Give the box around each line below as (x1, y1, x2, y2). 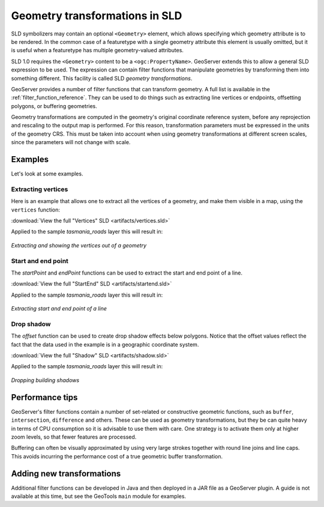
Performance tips (11, 392, 78, 402)
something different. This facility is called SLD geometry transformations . (11, 74, 193, 82)
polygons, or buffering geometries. (11, 102, 97, 109)
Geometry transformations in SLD (11, 9, 182, 22)
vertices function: (11, 206, 60, 213)
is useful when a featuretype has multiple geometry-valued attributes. (11, 47, 184, 54)
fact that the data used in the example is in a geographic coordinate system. (11, 341, 199, 348)
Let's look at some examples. (11, 170, 83, 177)
